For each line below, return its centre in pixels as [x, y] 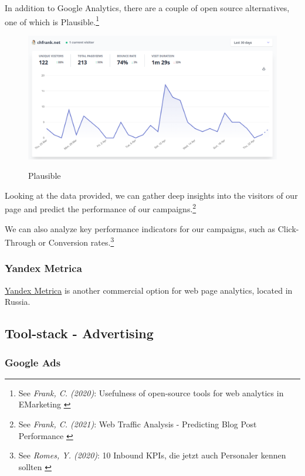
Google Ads [33, 362]
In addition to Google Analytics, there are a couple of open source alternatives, [147, 8]
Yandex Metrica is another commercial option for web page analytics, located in [149, 290]
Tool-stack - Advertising [79, 333]
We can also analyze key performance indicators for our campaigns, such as [140, 228]
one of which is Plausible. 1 [52, 21]
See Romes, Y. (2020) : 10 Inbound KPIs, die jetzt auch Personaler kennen [152, 455]
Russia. [18, 302]
